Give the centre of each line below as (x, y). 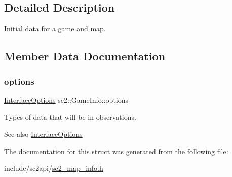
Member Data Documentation (85, 56)
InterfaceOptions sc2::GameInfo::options (66, 100)
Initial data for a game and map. (55, 29)
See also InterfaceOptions (43, 134)
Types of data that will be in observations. (70, 117)
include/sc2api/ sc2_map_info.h (54, 168)
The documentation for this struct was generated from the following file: (116, 151)
